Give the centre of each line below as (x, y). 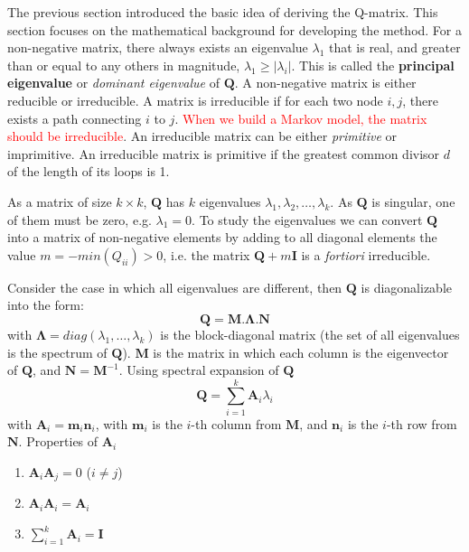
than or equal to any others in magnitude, (124, 65)
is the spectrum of (57, 352)
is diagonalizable (407, 287)
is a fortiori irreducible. (366, 254)
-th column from (236, 423)
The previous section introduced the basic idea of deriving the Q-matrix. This (223, 12)
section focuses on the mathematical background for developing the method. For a (234, 29)
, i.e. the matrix (206, 254)
